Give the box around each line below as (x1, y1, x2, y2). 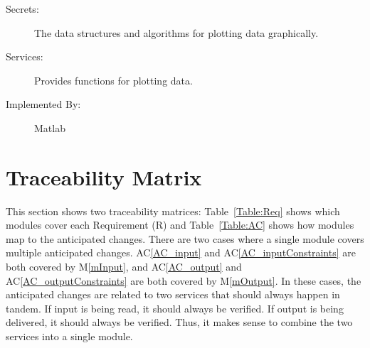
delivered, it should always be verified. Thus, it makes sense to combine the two (6, 315, 353, 330)
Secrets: (6, 1, 39, 16)
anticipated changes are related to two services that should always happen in (6, 287, 340, 302)
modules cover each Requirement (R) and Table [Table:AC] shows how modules (6, 217, 354, 232)
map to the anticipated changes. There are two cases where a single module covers (6, 231, 364, 246)
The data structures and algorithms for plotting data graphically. (34, 25, 319, 40)
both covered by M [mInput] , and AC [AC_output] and (6, 259, 242, 274)
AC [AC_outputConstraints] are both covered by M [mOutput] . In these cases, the (6, 273, 361, 288)
